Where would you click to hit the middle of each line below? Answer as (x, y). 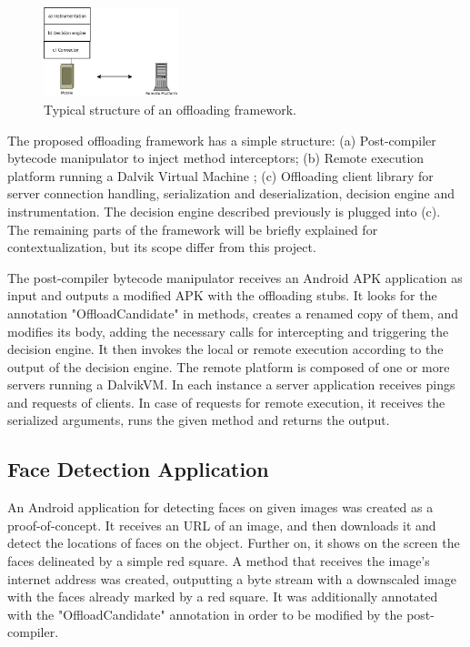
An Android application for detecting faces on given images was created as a (220, 507)
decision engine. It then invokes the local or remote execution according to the (225, 349)
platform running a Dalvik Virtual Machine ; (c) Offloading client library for (220, 175)
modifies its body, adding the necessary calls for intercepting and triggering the (228, 331)
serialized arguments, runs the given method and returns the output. (199, 420)
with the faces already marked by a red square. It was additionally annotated (223, 596)
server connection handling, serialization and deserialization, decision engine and (231, 193)
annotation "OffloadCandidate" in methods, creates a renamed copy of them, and (233, 313)
